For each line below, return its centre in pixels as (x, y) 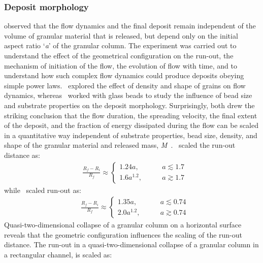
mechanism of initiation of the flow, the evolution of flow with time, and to (121, 65)
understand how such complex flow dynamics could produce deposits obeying (124, 75)
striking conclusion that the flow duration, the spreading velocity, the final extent (131, 115)
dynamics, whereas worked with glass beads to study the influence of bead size (128, 95)
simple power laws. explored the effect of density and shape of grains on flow (125, 85)
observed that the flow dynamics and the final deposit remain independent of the (130, 26)
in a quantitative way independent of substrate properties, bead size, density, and (131, 135)
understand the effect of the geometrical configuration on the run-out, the (119, 55)
